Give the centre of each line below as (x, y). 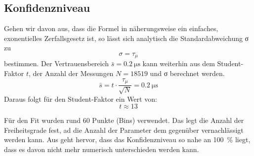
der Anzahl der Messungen (73, 73)
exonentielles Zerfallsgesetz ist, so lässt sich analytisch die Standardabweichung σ (127, 38)
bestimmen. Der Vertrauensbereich (57, 63)
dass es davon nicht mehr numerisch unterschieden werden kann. (102, 149)
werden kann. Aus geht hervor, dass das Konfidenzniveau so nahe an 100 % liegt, (127, 139)
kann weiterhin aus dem (179, 63)
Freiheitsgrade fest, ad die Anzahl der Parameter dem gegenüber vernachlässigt (124, 130)
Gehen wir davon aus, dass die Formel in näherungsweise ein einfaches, (111, 28)
